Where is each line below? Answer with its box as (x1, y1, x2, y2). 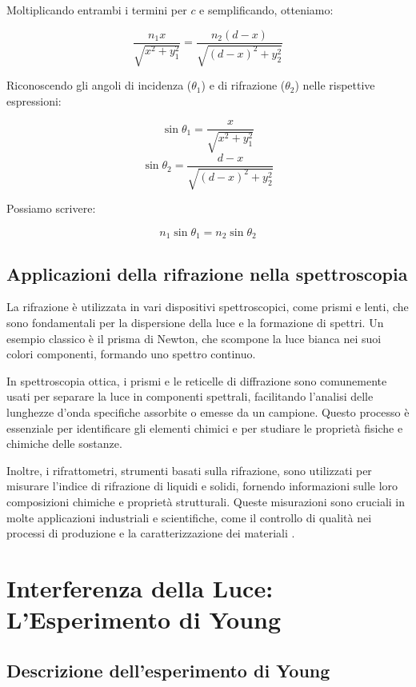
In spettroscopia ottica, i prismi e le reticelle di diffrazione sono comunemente (6, 372, 387, 389)
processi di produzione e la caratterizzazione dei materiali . (6, 525, 295, 541)
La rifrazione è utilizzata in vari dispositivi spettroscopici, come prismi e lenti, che (6, 298, 409, 315)
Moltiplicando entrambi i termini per (6, 2, 187, 18)
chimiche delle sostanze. (6, 435, 122, 452)
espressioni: (6, 92, 62, 109)
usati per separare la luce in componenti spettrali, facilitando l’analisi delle (6, 388, 374, 405)
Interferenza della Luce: (6, 571, 274, 604)
